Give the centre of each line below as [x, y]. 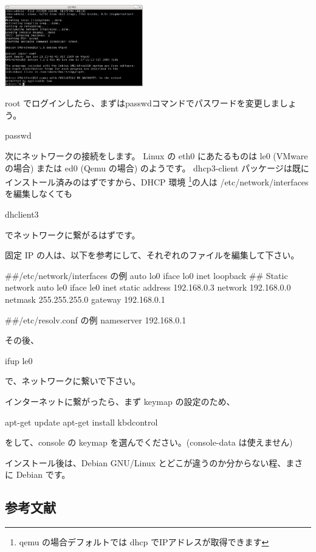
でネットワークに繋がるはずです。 [73, 234]
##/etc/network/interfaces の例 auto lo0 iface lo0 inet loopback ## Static [146, 275]
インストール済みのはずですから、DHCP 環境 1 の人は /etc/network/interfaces [157, 181]
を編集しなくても [39, 194]
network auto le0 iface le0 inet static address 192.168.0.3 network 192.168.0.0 [148, 287]
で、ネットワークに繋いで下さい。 [73, 381]
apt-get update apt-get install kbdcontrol [81, 422]
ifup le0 [19, 360]
